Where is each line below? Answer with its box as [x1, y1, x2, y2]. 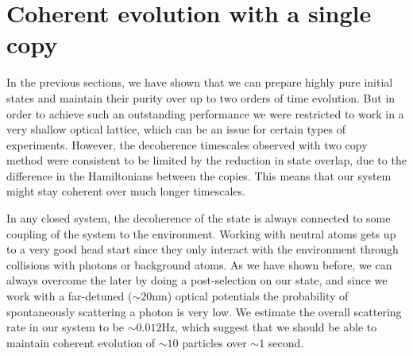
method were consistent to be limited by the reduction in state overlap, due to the [6, 152, 407, 168]
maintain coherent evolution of [6, 334, 156, 350]
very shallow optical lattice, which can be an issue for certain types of [6, 121, 346, 137]
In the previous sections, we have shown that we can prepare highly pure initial [6, 74, 393, 91]
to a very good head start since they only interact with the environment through [6, 241, 399, 257]
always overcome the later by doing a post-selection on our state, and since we [6, 272, 388, 288]
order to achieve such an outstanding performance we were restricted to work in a [6, 105, 404, 122]
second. [268, 334, 304, 350]
